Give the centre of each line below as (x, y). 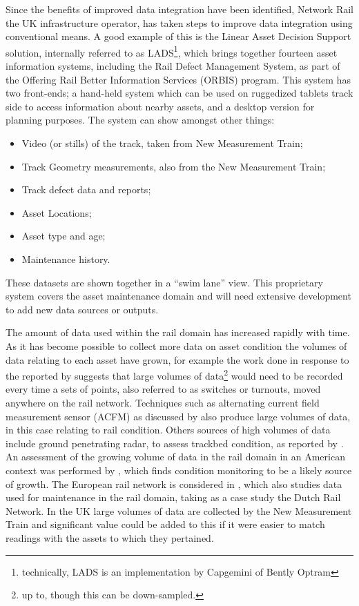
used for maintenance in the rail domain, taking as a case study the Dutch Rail (173, 497)
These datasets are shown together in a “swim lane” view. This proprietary (164, 282)
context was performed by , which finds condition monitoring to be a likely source (179, 470)
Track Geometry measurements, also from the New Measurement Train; (174, 166)
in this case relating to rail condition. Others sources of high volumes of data (168, 430)
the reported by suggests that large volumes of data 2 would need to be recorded (174, 374)
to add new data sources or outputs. (82, 309)
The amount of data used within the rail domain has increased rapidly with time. (178, 332)
